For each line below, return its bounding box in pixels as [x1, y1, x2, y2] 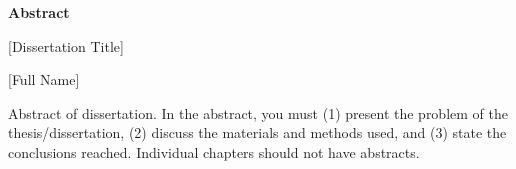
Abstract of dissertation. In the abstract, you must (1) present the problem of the [8, 102, 508, 123]
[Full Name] [8, 69, 80, 90]
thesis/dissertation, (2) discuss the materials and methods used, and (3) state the [8, 122, 507, 143]
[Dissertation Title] [8, 35, 124, 56]
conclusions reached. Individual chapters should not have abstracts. [8, 141, 420, 162]
